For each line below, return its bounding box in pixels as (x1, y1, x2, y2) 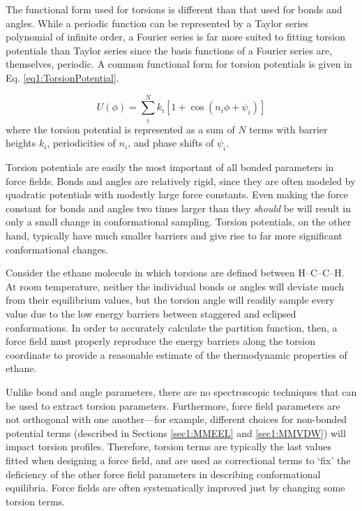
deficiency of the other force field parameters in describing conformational (6, 466, 321, 481)
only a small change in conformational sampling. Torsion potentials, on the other (6, 214, 352, 229)
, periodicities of (47, 135, 116, 150)
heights (6, 135, 36, 150)
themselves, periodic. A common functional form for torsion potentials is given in (6, 57, 352, 71)
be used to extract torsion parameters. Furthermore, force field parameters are (6, 398, 340, 413)
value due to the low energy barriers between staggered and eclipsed (6, 306, 296, 321)
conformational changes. (6, 242, 109, 256)
